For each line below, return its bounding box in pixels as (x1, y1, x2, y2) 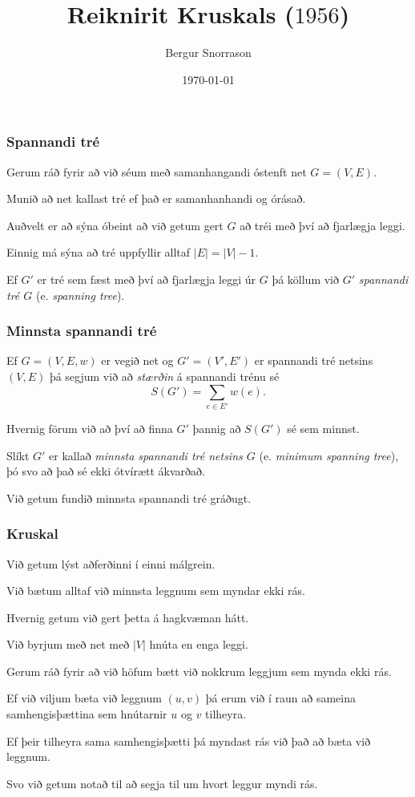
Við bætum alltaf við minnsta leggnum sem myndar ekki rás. (6, 582, 305, 599)
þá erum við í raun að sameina (205, 690, 356, 706)
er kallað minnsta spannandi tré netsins (49, 447, 243, 463)
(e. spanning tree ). (35, 286, 125, 303)
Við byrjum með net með (6, 636, 130, 653)
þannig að (192, 419, 241, 436)
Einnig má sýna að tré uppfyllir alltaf (6, 244, 191, 261)
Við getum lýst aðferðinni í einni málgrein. (6, 555, 216, 572)
